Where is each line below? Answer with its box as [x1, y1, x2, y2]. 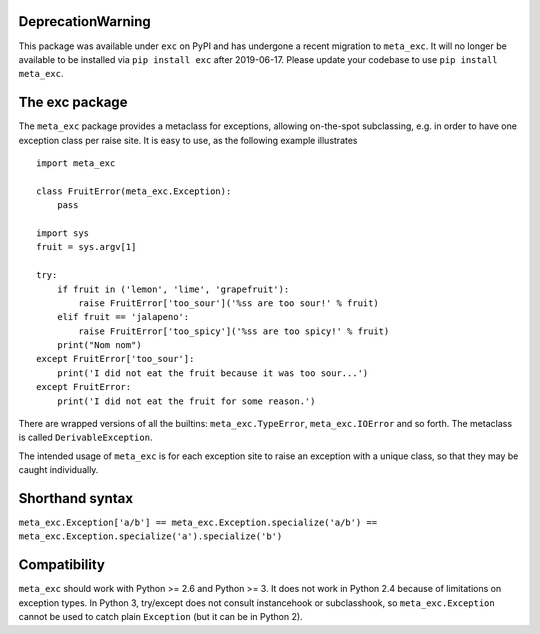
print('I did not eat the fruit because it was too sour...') [56, 367, 369, 379]
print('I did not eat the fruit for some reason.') [56, 395, 316, 407]
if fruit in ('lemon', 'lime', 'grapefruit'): [56, 283, 290, 295]
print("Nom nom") [56, 340, 142, 351]
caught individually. [18, 464, 99, 476]
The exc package [18, 94, 128, 111]
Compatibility [18, 556, 105, 574]
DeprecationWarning [18, 13, 152, 30]
